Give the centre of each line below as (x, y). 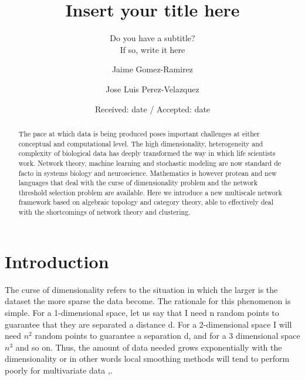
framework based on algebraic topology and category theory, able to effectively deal (146, 202)
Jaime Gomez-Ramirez (152, 69)
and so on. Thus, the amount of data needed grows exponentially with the (149, 347)
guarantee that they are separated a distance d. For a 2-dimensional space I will (148, 324)
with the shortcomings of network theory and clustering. (104, 212)
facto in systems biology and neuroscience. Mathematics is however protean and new (148, 173)
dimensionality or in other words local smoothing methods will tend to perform (147, 359)
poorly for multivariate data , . (59, 370)
